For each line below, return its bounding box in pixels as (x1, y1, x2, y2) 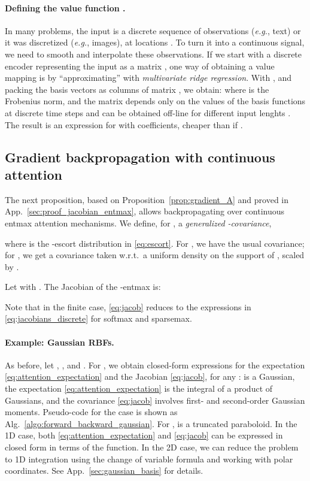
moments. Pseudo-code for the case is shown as (5, 406, 178, 418)
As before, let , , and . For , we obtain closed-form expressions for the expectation (5, 358, 305, 371)
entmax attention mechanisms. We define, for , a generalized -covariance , (5, 216, 272, 229)
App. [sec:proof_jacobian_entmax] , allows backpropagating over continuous (5, 205, 285, 217)
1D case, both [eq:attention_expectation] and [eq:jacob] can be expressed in (5, 429, 283, 441)
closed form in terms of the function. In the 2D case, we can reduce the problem (5, 441, 299, 453)
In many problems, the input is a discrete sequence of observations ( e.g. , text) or (5, 24, 301, 37)
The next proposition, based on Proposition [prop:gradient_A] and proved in (5, 193, 289, 205)
